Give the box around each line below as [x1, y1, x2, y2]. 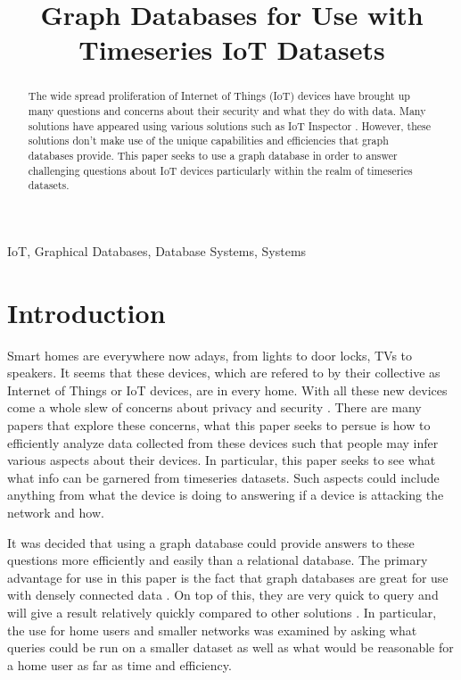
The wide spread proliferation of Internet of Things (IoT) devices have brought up [28, 88, 410, 104]
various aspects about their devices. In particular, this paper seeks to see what [7, 451, 436, 469]
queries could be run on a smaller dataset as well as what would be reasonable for [7, 638, 454, 657]
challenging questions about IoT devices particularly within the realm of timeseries [28, 162, 413, 178]
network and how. [7, 503, 104, 522]
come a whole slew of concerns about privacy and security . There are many [7, 398, 422, 417]
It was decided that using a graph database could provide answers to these [7, 533, 415, 551]
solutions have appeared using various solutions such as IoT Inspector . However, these [28, 118, 432, 133]
